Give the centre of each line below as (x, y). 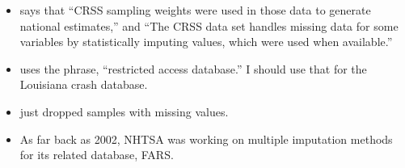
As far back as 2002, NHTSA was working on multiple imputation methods (206, 139)
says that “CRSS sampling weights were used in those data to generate (195, 10)
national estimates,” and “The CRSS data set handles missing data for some (209, 25)
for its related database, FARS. (97, 155)
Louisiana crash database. (84, 84)
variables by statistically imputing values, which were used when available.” (206, 42)
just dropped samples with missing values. (124, 111)
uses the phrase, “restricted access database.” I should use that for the (193, 68)
